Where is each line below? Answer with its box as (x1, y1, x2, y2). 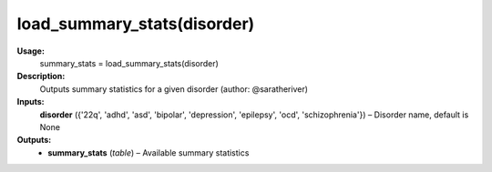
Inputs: (16, 96, 45, 107)
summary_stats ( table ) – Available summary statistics (47, 147, 250, 158)
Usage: (16, 46, 46, 56)
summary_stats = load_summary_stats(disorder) (39, 57, 219, 68)
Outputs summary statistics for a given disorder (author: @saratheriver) (39, 83, 309, 95)
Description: (16, 71, 66, 82)
